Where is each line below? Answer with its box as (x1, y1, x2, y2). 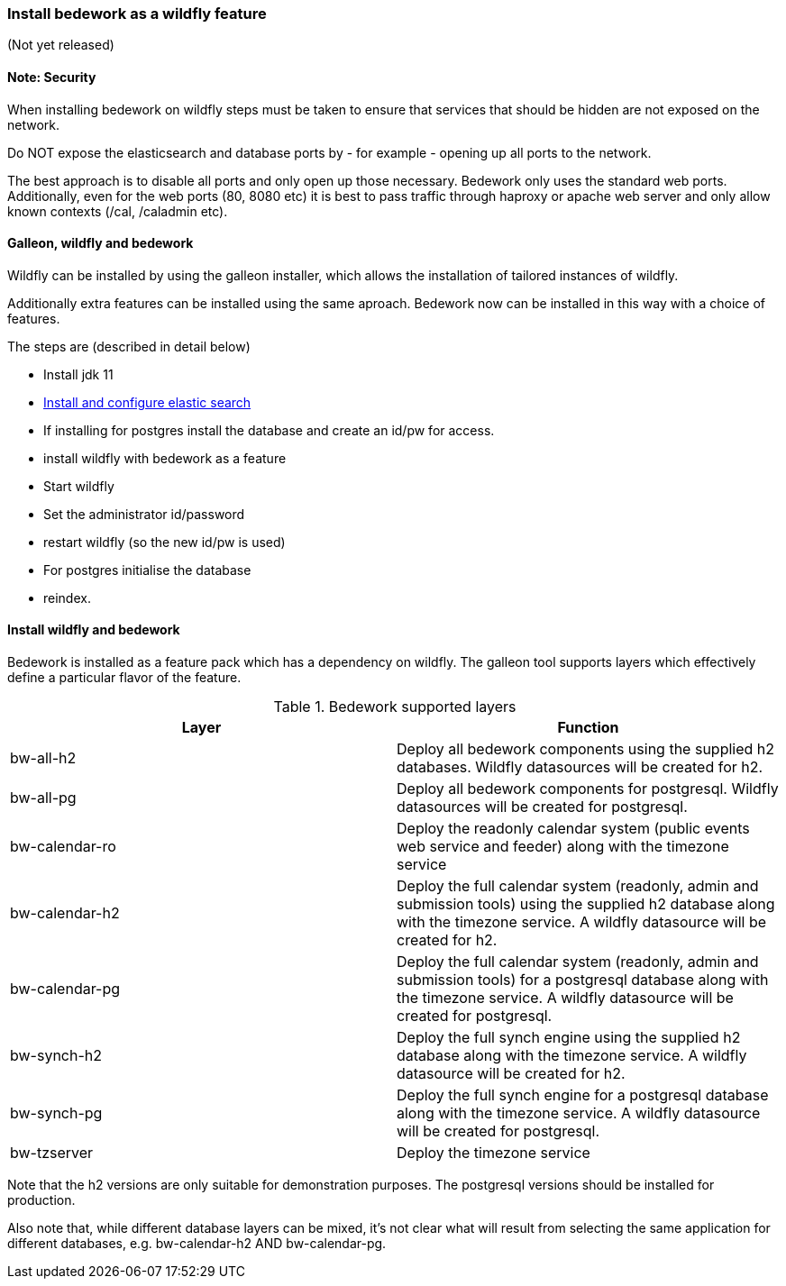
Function (557, 718, 619, 737)
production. (7, 1192, 76, 1208)
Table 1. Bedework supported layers (273, 698, 516, 716)
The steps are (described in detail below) (7, 338, 251, 354)
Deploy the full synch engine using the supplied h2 (397, 1028, 741, 1047)
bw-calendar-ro (10, 837, 116, 856)
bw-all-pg (10, 789, 77, 807)
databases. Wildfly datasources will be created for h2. (397, 758, 763, 777)
